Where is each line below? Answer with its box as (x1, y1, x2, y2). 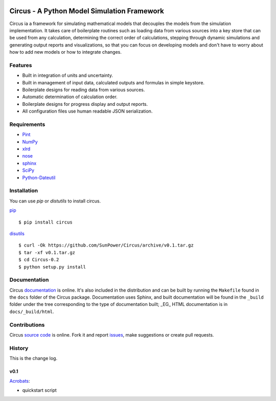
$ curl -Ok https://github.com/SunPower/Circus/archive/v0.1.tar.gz (18, 242, 194, 248)
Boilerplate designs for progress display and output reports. (22, 101, 148, 107)
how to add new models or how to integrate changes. (9, 49, 122, 55)
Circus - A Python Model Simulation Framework (9, 7, 165, 15)
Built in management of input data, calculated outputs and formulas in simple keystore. (22, 79, 204, 85)
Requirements (9, 121, 45, 128)
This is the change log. (9, 355, 58, 362)
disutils (9, 230, 25, 236)
